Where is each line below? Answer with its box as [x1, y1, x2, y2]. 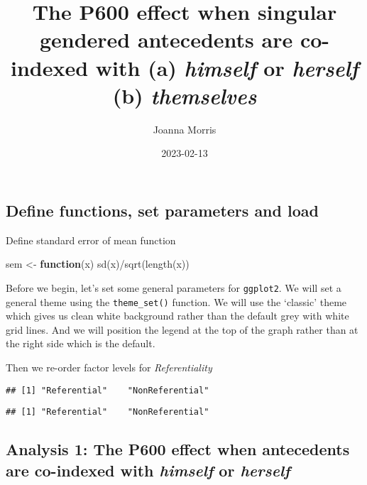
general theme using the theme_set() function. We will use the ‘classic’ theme [6, 294, 347, 309]
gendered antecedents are [39, 25, 293, 54]
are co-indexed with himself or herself [6, 459, 290, 481]
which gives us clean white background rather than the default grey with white [6, 308, 349, 323]
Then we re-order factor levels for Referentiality [6, 359, 212, 374]
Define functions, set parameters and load [6, 199, 319, 221]
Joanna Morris [153, 121, 217, 136]
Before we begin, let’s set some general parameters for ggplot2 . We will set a [6, 280, 341, 295]
